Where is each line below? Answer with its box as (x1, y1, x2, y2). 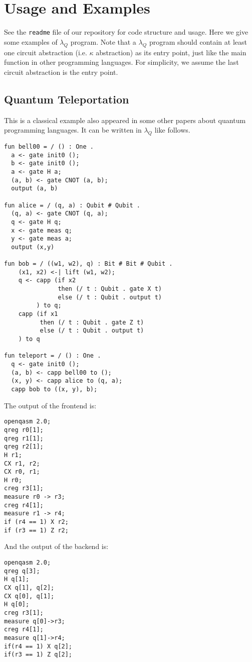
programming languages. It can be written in (4, 125, 142, 135)
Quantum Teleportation (4, 91, 129, 106)
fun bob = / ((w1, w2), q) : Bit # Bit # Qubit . (4, 260, 173, 268)
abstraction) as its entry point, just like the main (96, 47, 246, 57)
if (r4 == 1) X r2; (4, 518, 69, 526)
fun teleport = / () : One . (4, 352, 101, 360)
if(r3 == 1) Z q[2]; (4, 651, 73, 658)
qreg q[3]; (4, 567, 40, 575)
